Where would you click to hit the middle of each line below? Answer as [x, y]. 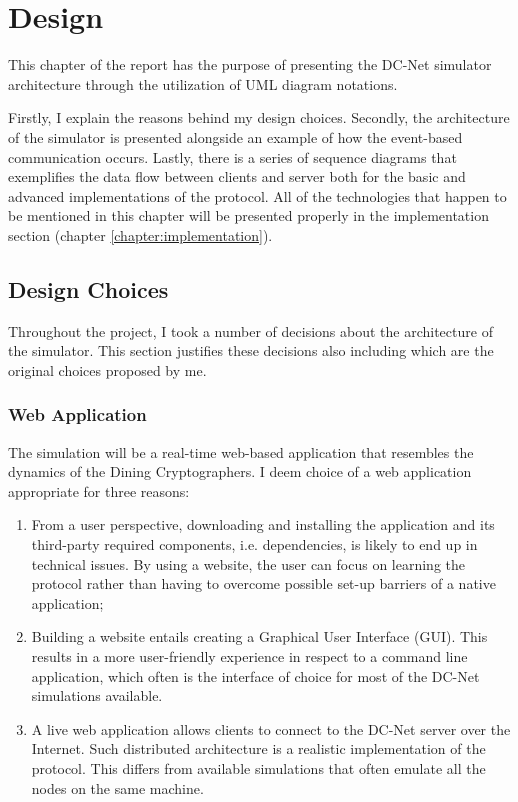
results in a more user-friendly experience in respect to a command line [249, 656]
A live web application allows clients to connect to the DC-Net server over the [271, 728]
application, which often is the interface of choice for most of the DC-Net [255, 675]
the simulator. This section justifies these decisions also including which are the [251, 350]
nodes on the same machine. [117, 787]
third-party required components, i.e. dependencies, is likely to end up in [254, 544]
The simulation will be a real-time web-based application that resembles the [241, 451]
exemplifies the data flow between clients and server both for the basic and [237, 176]
